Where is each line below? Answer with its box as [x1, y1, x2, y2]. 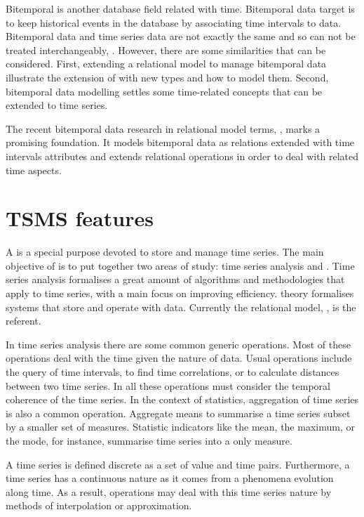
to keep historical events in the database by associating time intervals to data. [6, 15, 342, 30]
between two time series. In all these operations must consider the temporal [6, 378, 330, 393]
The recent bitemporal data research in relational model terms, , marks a [6, 121, 321, 136]
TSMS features [6, 204, 154, 233]
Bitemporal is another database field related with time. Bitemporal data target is [6, 1, 355, 15]
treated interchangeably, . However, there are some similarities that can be [6, 42, 326, 57]
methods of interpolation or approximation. [6, 498, 192, 513]
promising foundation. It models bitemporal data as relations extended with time [6, 135, 355, 150]
